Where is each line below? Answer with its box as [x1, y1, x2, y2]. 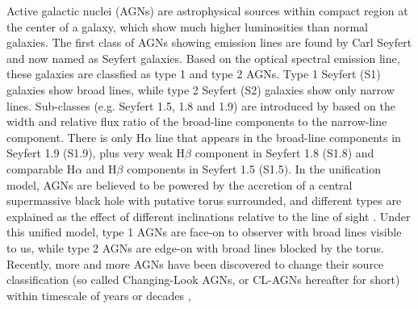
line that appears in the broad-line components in [155, 128, 401, 145]
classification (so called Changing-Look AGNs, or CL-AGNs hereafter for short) [6, 271, 400, 288]
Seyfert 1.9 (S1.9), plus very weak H [6, 144, 186, 161]
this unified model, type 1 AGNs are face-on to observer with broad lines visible [6, 223, 402, 240]
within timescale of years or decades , [6, 286, 191, 303]
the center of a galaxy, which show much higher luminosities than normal [6, 18, 368, 35]
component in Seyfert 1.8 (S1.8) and [194, 144, 374, 161]
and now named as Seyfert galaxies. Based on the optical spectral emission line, [6, 49, 400, 66]
